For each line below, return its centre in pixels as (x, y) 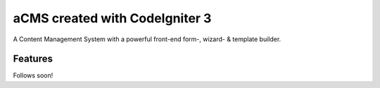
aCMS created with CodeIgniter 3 (112, 18)
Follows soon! (33, 75)
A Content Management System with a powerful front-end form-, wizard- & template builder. (147, 39)
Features (33, 59)
